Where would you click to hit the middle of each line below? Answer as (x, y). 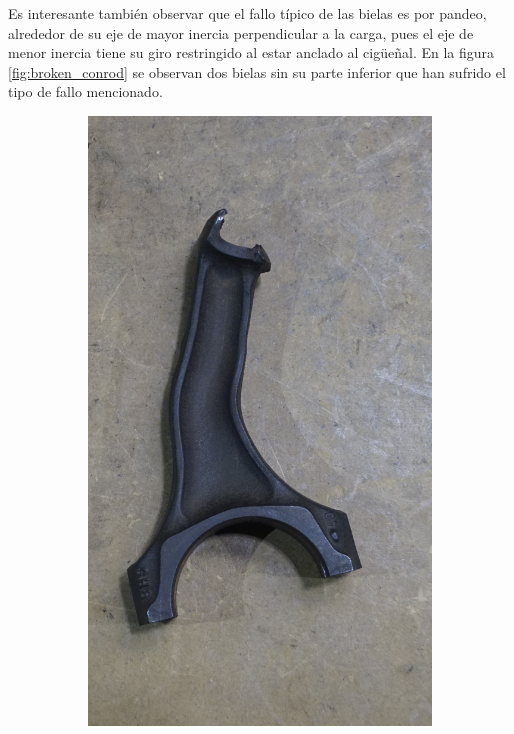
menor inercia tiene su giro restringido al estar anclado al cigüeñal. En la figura (251, 52)
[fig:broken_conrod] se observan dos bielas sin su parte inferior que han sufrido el (257, 71)
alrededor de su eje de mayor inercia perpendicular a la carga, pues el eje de (241, 32)
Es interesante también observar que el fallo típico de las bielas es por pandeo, (247, 13)
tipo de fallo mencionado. (85, 91)
